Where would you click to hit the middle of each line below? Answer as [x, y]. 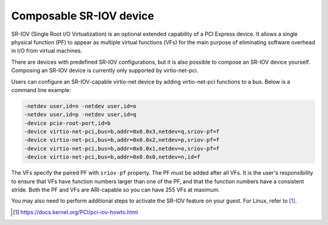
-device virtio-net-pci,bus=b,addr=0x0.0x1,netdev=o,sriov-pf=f [122, 148]
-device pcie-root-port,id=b [67, 123]
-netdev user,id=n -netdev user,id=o [80, 106]
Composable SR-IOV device [83, 16]
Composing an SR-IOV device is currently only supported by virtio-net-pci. [105, 70]
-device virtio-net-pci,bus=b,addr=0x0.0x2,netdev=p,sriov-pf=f [122, 140]
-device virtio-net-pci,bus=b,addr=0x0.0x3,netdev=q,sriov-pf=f [122, 132]
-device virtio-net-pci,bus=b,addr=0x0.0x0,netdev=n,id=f [112, 157]
